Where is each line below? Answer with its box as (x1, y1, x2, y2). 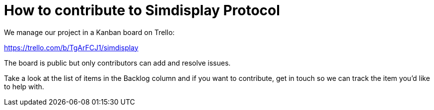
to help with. (4, 82, 44, 91)
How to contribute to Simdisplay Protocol (4, 2, 280, 19)
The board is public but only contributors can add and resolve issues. (4, 58, 231, 67)
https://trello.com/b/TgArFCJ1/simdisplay (4, 43, 139, 52)
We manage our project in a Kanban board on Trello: (4, 28, 175, 37)
